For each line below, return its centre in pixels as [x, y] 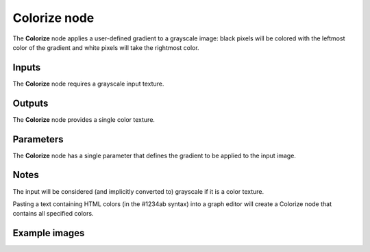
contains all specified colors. [53, 214]
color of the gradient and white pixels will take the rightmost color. [106, 47]
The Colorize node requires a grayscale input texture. [88, 84]
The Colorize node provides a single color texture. [84, 119]
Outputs [30, 103]
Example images [49, 233]
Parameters [38, 139]
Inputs [27, 67]
